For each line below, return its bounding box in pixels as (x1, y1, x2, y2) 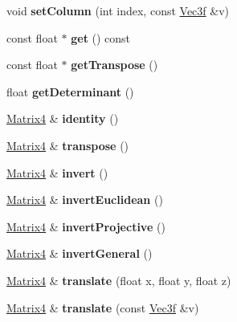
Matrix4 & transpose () (6, 137, 129, 153)
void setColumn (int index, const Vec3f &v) (6, 2, 230, 18)
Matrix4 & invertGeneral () (6, 245, 153, 262)
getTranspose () (71, 56, 158, 73)
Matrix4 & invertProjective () (6, 218, 165, 234)
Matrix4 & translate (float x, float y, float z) (6, 271, 231, 288)
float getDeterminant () (6, 83, 134, 100)
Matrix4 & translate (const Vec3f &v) (6, 299, 199, 316)
